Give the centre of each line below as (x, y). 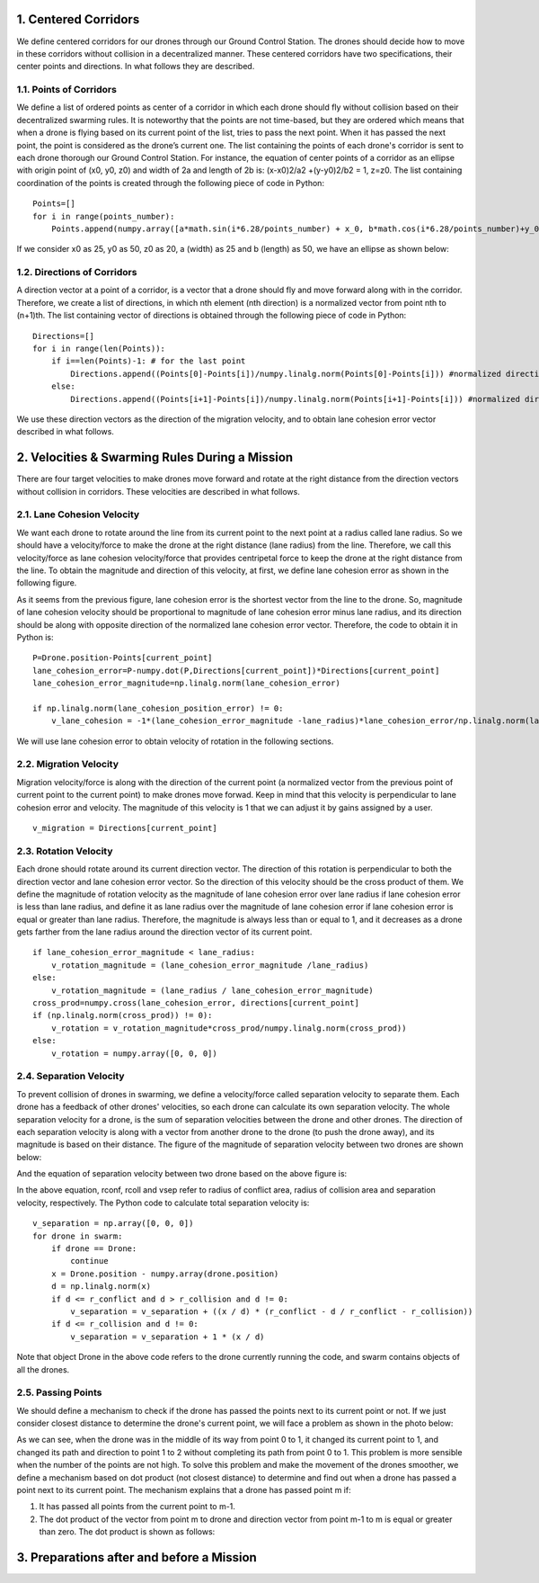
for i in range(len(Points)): (99, 349)
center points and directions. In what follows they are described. (136, 67)
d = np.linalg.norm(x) (101, 1287)
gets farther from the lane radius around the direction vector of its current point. (164, 932)
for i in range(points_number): (104, 216)
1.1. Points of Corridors (66, 90)
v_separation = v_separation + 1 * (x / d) (168, 1337)
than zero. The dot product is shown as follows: (127, 1532)
